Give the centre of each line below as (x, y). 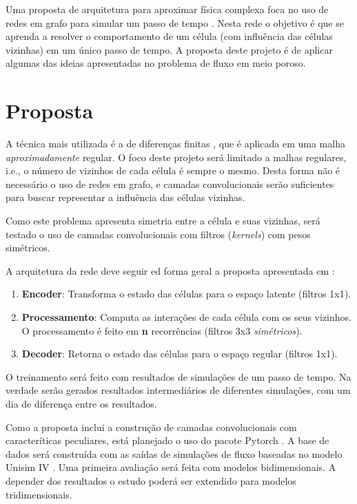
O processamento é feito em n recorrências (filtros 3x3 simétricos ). (162, 330)
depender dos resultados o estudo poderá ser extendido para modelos (151, 480)
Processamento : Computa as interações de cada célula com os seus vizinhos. (186, 317)
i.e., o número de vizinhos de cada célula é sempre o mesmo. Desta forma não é (173, 170)
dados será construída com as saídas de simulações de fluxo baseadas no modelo (174, 453)
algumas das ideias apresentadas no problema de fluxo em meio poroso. (156, 63)
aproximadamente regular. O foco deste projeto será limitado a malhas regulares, (176, 157)
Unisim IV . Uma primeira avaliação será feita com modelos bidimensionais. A (171, 467)
